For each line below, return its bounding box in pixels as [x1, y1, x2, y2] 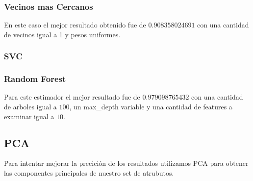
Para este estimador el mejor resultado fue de [4, 92, 140, 102]
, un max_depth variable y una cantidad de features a [69, 102, 232, 112]
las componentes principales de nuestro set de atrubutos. [4, 168, 174, 178]
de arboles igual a [4, 102, 57, 112]
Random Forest [4, 73, 66, 85]
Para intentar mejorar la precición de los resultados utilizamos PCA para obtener [4, 158, 249, 168]
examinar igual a [4, 111, 54, 121]
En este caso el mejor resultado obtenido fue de [4, 20, 146, 30]
